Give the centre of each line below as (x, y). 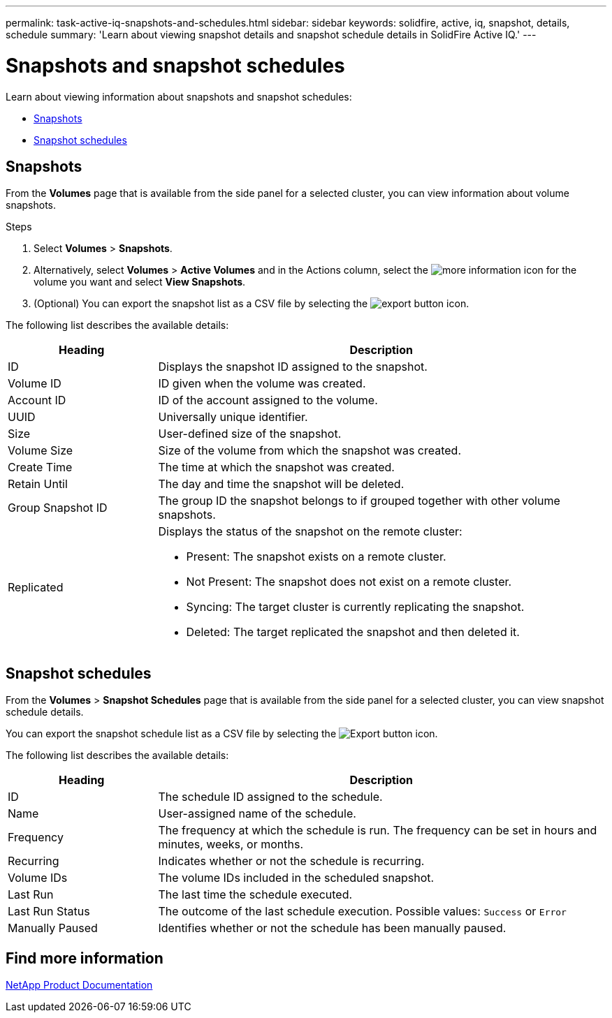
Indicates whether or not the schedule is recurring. (291, 861)
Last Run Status (49, 912)
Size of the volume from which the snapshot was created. (310, 451)
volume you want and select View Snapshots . (140, 282)
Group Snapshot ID (58, 508)
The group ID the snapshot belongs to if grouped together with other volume (359, 501)
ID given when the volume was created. (262, 384)
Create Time (40, 467)
